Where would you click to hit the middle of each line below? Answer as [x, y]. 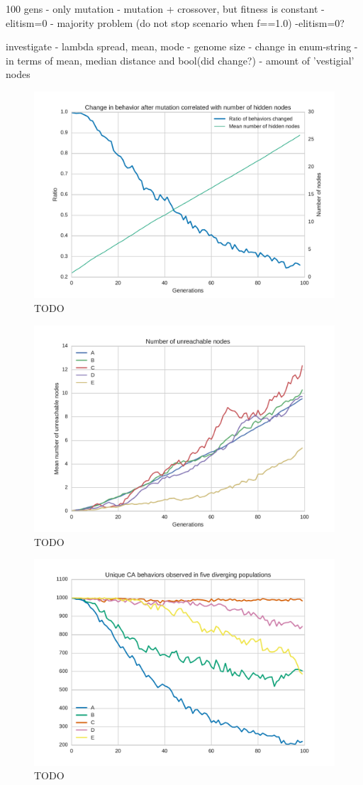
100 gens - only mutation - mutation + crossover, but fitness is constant [162, 9]
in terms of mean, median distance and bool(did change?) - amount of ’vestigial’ [180, 60]
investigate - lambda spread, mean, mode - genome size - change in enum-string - [182, 46]
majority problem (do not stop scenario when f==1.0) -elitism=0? [201, 22]
